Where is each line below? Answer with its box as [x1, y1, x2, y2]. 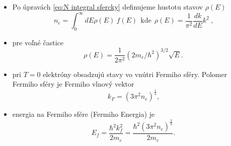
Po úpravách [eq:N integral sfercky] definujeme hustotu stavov [12, 2, 203, 12]
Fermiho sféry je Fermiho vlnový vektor [12, 79, 134, 89]
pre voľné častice [12, 37, 64, 47]
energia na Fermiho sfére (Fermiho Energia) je [12, 109, 155, 119]
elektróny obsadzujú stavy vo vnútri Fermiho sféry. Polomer [43, 68, 227, 79]
